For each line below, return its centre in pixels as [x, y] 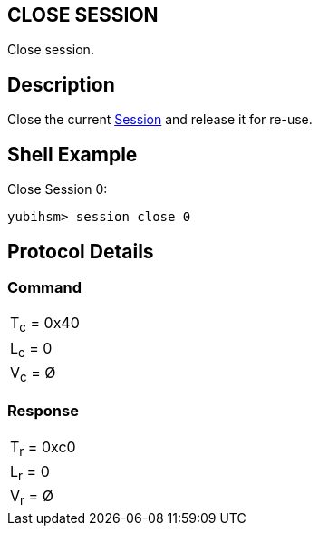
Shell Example [72, 154]
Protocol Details [81, 251]
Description [61, 84]
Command [44, 287]
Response [43, 411]
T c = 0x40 [45, 325]
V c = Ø [33, 373]
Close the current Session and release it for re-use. [160, 120]
